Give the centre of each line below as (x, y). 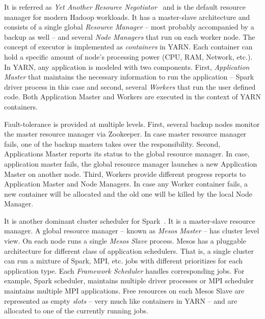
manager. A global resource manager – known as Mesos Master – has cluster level (132, 231)
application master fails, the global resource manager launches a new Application (131, 163)
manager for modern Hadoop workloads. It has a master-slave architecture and (127, 17)
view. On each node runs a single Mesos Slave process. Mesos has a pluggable (125, 241)
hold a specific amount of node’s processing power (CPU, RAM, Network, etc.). (128, 56)
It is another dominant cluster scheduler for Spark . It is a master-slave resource (130, 220)
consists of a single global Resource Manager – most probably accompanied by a (129, 27)
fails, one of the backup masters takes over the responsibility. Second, (112, 143)
